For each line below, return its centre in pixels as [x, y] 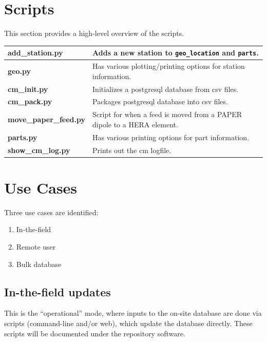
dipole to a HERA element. [135, 124]
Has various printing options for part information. [171, 137]
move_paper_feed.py [47, 119]
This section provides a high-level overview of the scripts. [94, 33]
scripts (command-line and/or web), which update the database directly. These [128, 323]
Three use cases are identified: [51, 212]
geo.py [19, 71]
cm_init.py [28, 89]
